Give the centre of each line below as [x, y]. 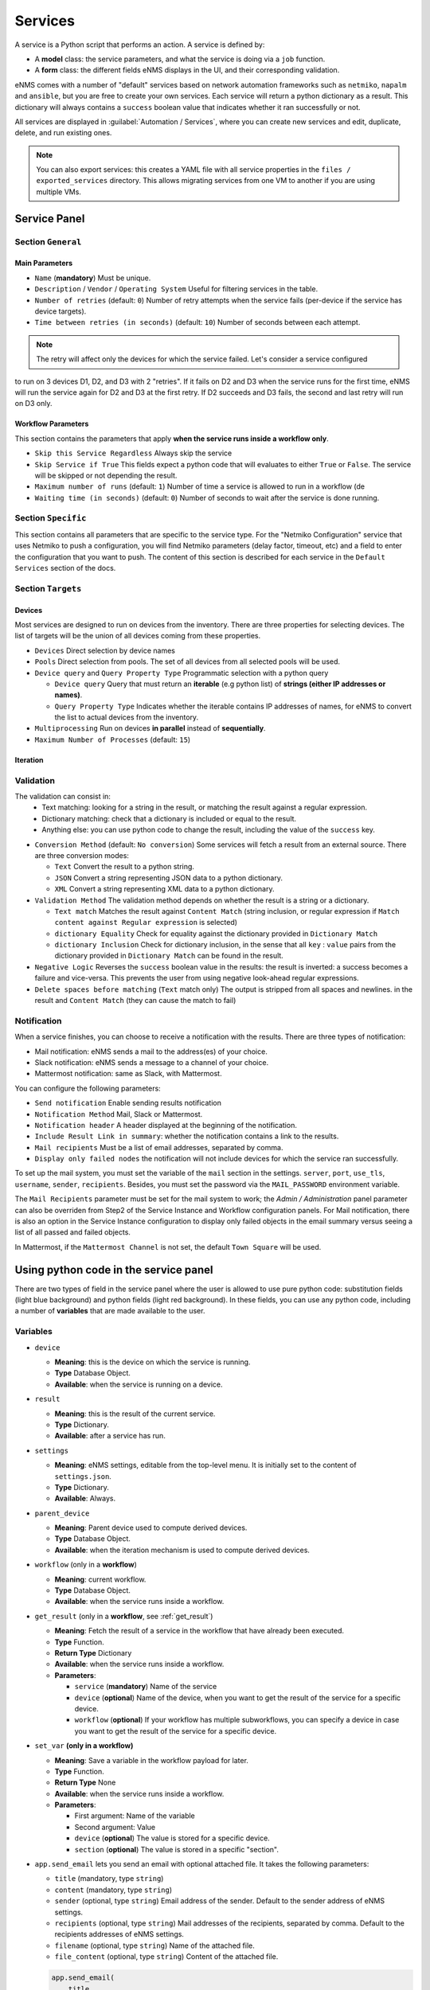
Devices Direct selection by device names [105, 650]
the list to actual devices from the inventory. [127, 717]
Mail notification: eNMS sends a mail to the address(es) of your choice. [151, 1052]
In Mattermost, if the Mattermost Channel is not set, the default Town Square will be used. [168, 1247]
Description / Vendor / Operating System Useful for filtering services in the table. [176, 289]
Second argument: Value [115, 1827]
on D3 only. [33, 404]
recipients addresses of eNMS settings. [119, 1934]
